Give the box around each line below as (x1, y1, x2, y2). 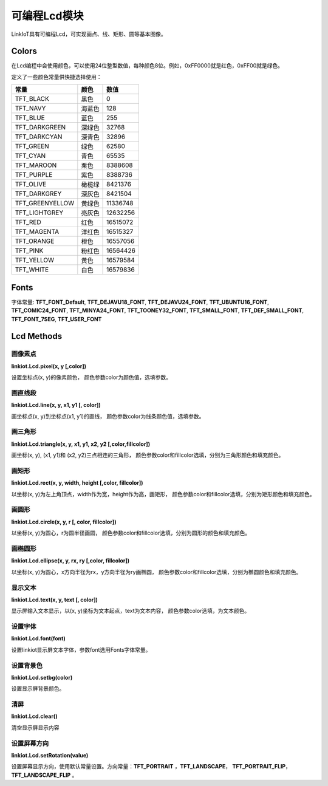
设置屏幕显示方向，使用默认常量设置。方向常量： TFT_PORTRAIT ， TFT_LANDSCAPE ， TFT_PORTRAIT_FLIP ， (11, 763, 292, 770)
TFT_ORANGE (15, 237, 55, 245)
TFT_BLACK (15, 95, 50, 103)
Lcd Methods (11, 331, 63, 341)
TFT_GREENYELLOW (15, 199, 75, 208)
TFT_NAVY (15, 104, 46, 112)
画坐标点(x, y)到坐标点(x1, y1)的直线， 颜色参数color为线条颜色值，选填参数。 (11, 412, 205, 420)
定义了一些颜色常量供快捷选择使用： (11, 73, 102, 80)
